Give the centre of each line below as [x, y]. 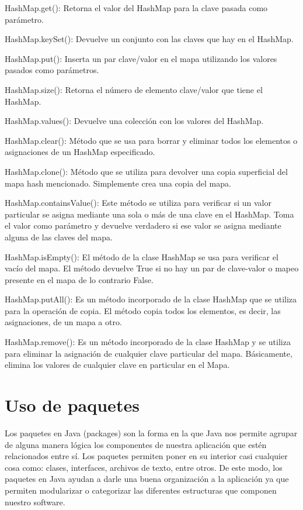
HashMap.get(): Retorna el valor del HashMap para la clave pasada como [136, 8]
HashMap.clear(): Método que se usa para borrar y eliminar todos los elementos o [151, 140]
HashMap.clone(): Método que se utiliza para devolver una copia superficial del [146, 171]
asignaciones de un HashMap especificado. [80, 152]
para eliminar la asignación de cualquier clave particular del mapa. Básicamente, [149, 353]
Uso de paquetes [72, 405]
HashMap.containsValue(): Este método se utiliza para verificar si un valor [138, 203]
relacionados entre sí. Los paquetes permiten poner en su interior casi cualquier [146, 456]
